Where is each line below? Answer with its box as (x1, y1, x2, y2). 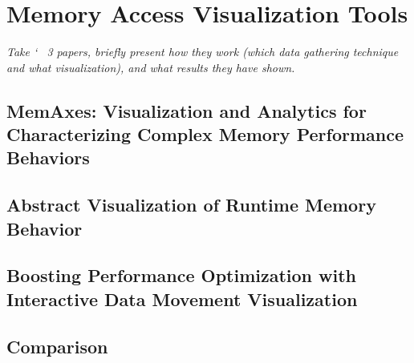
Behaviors (6, 145, 90, 170)
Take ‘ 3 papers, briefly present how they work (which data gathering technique (6, 43, 399, 60)
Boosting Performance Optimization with (6, 263, 357, 288)
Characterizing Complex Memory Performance (6, 122, 404, 147)
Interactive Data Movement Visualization (6, 286, 358, 311)
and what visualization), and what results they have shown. (6, 58, 295, 75)
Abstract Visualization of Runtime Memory (6, 192, 376, 217)
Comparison (6, 333, 108, 358)
